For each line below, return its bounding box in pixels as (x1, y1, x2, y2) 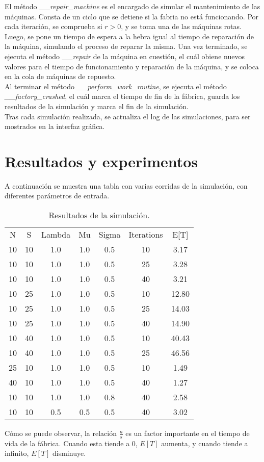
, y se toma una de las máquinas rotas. (121, 21, 242, 32)
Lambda (41, 228, 71, 241)
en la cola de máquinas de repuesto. (5, 71, 116, 82)
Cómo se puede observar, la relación (5, 428, 117, 439)
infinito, (5, 448, 29, 458)
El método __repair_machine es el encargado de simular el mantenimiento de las (5, 1, 260, 11)
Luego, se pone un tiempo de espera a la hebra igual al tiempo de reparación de (5, 31, 254, 41)
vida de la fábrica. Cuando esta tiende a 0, (5, 438, 138, 448)
